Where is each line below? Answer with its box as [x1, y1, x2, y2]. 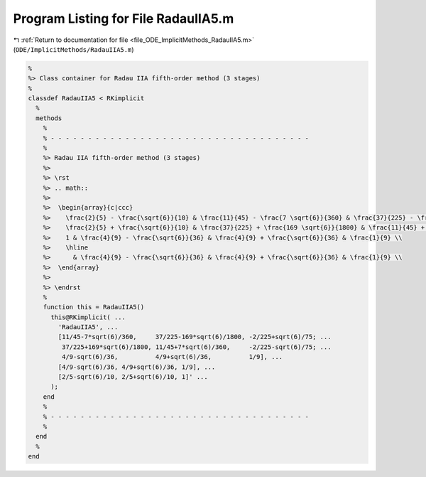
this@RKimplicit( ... [50, 313, 126, 321]
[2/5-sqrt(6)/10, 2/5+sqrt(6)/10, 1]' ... [58, 373, 209, 381]
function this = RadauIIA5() [43, 303, 145, 311]
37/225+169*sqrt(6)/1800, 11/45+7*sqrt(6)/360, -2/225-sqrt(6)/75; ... [61, 343, 332, 351]
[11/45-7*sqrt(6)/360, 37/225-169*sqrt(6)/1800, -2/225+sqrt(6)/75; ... [58, 333, 332, 341]
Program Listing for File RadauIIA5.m [13, 11, 234, 26]
